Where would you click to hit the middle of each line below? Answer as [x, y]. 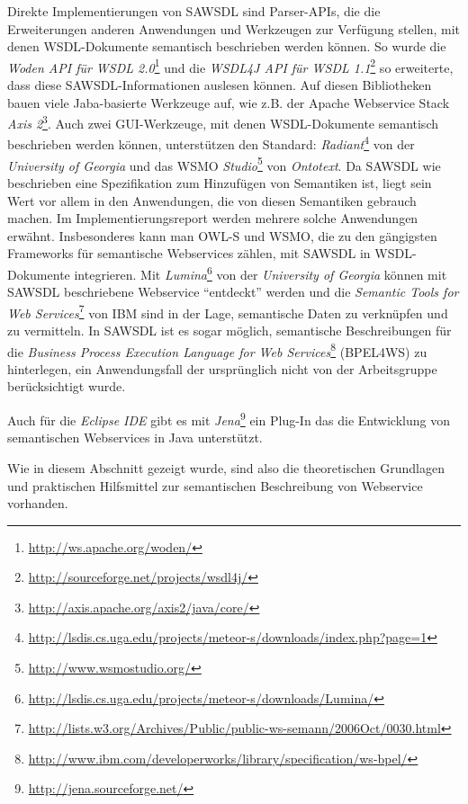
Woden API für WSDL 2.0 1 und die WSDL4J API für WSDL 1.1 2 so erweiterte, [230, 66]
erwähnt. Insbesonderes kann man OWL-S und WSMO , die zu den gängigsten [222, 235]
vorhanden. [38, 503]
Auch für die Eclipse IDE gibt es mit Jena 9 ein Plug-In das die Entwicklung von [229, 419]
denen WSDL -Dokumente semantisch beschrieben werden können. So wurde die [227, 46]
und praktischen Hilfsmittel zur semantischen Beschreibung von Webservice [215, 485]
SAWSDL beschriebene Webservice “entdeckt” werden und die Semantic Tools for [233, 292]
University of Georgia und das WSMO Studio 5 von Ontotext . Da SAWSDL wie [224, 164]
